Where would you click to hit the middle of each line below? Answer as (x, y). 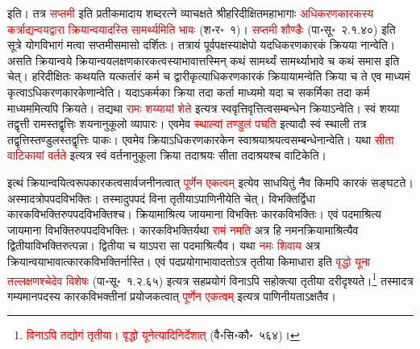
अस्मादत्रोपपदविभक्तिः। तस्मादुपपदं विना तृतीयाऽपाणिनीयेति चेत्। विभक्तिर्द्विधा (161, 198)
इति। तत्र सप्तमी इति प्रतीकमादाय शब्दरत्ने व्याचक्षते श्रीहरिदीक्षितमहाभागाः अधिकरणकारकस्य (191, 13)
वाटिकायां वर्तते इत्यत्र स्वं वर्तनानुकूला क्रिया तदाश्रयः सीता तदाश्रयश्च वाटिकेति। (167, 155)
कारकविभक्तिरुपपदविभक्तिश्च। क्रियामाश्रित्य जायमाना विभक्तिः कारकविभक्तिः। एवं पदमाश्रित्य (194, 214)
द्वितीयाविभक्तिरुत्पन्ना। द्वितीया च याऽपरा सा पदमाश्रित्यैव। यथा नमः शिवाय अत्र (164, 245)
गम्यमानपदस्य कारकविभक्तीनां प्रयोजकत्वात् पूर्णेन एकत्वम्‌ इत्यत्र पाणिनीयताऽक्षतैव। (172, 295)
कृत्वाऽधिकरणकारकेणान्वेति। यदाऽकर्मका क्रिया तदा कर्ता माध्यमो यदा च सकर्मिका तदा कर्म (189, 91)
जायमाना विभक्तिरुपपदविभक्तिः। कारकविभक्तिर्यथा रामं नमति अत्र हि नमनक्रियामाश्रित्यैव (183, 229)
